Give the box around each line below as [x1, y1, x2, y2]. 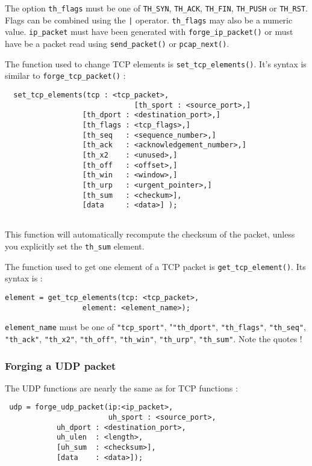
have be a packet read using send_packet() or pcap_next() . [5, 37, 229, 49]
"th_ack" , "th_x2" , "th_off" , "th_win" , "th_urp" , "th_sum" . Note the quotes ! [5, 332, 302, 345]
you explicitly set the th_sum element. [5, 240, 145, 253]
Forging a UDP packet [5, 358, 116, 373]
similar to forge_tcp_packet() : [5, 69, 126, 82]
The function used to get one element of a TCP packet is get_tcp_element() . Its [5, 260, 306, 272]
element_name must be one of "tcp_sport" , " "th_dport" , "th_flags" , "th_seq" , [5, 320, 306, 333]
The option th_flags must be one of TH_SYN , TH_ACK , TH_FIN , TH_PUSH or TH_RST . [5, 2, 308, 14]
